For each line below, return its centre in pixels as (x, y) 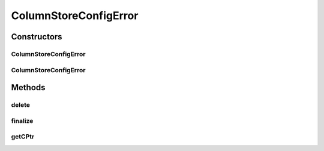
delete (20, 105)
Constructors (37, 37)
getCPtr (23, 137)
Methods (28, 87)
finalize (22, 121)
